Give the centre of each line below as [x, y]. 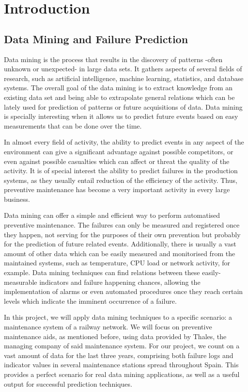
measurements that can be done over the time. [73, 125]
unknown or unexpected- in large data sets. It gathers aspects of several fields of [123, 69]
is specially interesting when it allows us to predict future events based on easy [121, 116]
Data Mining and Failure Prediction [96, 39]
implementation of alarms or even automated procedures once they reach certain [124, 291]
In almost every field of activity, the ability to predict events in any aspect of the [124, 142]
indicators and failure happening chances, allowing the [120, 282]
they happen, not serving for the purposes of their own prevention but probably [122, 234]
